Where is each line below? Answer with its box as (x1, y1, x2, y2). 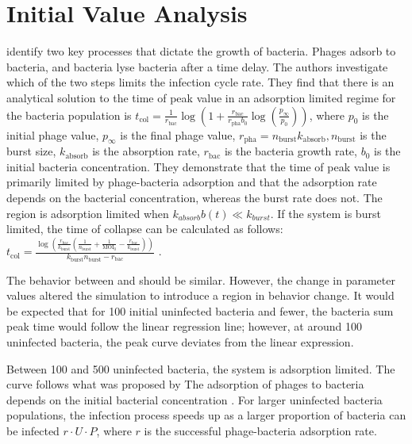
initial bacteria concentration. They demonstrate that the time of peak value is (6, 158, 391, 174)
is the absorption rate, (92, 143, 200, 159)
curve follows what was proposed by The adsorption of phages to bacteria (6, 376, 364, 392)
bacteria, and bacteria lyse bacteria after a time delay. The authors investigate (6, 58, 388, 75)
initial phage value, (6, 126, 99, 143)
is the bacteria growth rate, (224, 143, 357, 159)
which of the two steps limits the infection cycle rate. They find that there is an (6, 74, 395, 90)
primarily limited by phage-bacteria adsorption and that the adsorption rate (6, 174, 377, 190)
